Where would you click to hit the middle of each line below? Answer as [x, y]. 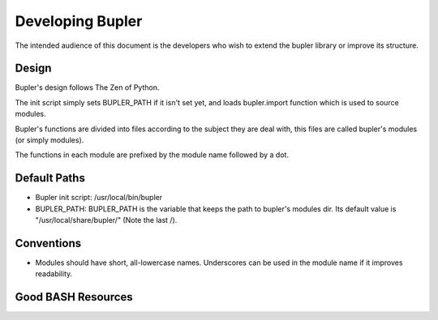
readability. [54, 274]
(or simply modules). [49, 140]
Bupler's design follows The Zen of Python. [87, 87]
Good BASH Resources [74, 297]
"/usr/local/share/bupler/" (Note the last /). [106, 220]
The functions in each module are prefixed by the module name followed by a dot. [152, 155]
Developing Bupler [79, 21]
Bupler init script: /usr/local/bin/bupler [99, 198]
